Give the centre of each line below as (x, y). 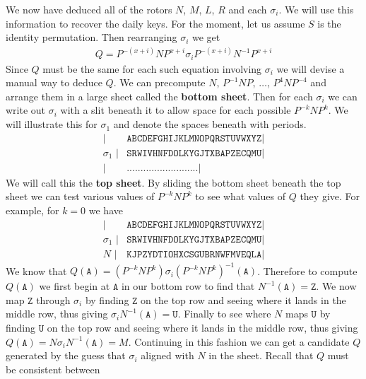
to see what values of (240, 196)
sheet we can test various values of (80, 196)
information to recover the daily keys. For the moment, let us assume (155, 23)
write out (26, 110)
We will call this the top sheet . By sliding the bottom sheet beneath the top (173, 182)
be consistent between (53, 369)
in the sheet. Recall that (261, 355)
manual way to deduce (54, 82)
